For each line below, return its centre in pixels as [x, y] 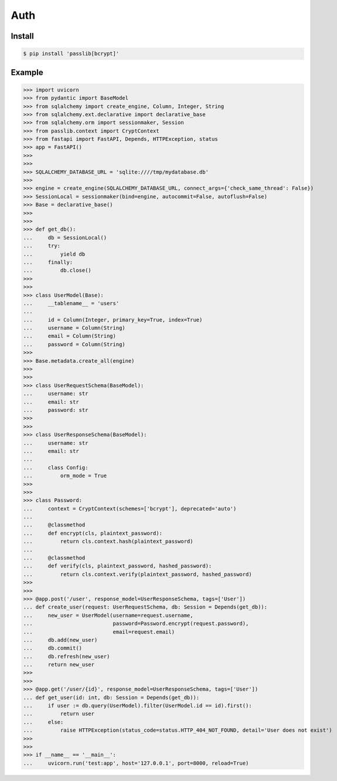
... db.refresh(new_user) [67, 656]
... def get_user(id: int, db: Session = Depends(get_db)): [111, 697]
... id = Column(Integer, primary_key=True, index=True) [113, 319]
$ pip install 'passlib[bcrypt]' [71, 54]
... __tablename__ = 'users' [71, 303]
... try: [42, 246]
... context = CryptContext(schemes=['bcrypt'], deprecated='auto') [130, 508]
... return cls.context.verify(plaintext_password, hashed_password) [137, 574]
